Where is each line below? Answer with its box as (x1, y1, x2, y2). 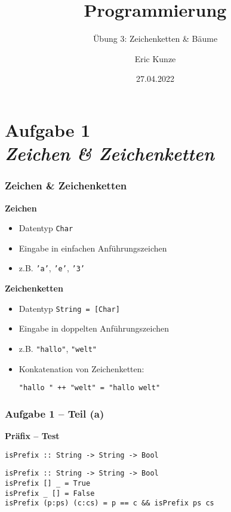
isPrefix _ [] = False (5, 489, 95, 498)
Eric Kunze (134, 52, 176, 65)
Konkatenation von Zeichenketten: (19, 362, 144, 375)
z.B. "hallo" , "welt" (19, 342, 97, 354)
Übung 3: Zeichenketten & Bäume (93, 32, 218, 45)
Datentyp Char (19, 222, 73, 234)
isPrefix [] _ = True (5, 479, 91, 488)
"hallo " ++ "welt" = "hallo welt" (19, 384, 161, 393)
